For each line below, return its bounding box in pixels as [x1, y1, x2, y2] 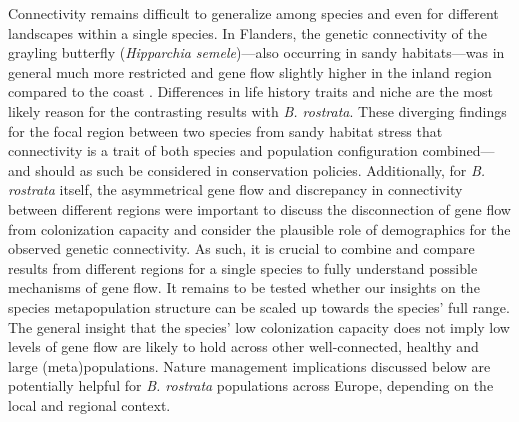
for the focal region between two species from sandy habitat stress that [8, 120, 443, 141]
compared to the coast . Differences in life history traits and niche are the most [8, 81, 493, 102]
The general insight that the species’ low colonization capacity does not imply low [8, 316, 510, 337]
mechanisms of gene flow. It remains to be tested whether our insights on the [8, 277, 480, 298]
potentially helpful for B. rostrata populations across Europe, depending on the [8, 375, 494, 396]
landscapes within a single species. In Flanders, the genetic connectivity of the [8, 22, 488, 43]
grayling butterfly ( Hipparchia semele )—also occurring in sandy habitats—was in [8, 42, 505, 63]
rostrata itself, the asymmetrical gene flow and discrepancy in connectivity [8, 179, 463, 200]
